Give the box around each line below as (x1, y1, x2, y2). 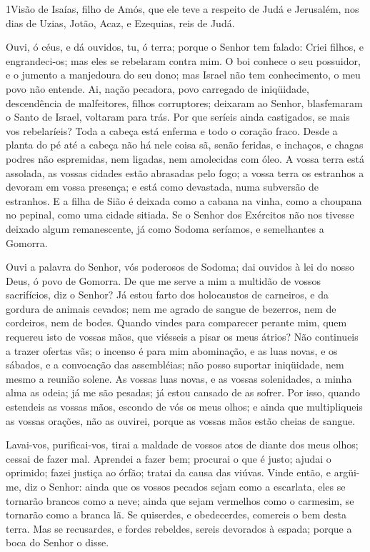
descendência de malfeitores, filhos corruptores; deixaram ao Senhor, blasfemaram (6, 95, 363, 110)
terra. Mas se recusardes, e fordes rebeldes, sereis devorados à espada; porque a (6, 521, 352, 536)
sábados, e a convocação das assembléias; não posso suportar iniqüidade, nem (6, 357, 344, 372)
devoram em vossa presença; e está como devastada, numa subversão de (6, 179, 319, 194)
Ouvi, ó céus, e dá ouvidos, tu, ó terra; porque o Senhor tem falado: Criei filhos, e (6, 39, 364, 54)
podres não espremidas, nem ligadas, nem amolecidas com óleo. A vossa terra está (6, 151, 364, 166)
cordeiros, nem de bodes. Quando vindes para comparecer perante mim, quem (6, 315, 347, 330)
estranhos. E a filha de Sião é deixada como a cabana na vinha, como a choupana (6, 193, 362, 208)
